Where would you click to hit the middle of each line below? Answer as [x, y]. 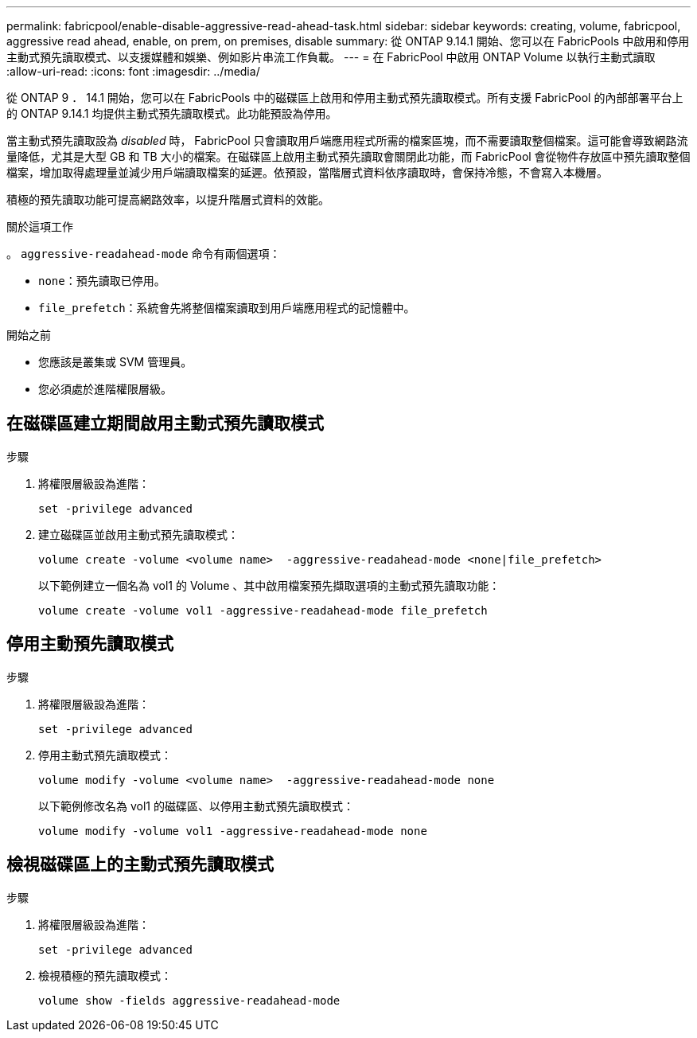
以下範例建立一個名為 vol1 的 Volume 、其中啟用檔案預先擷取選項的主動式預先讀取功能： [269, 585]
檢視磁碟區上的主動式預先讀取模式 [140, 864]
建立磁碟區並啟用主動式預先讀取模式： [138, 534]
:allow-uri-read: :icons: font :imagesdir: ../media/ [133, 71]
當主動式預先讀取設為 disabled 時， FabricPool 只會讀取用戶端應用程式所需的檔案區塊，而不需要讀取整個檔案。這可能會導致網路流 [347, 140]
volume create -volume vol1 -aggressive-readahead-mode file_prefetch [263, 610]
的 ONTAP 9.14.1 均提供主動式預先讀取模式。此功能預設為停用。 [172, 113]
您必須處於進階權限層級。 [105, 389]
